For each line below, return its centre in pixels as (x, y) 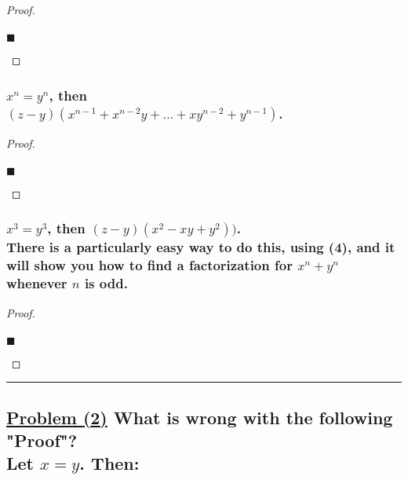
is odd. (106, 283)
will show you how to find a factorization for (149, 265)
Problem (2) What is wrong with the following (200, 417)
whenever (37, 283)
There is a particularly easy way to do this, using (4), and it (201, 247)
